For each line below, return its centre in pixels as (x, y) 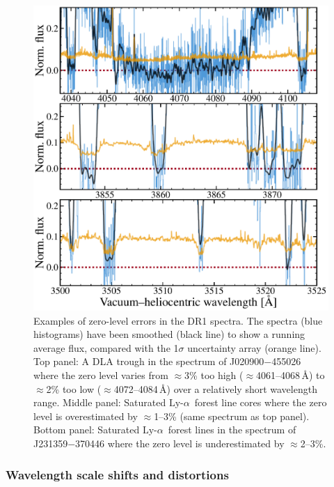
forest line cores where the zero (261, 402)
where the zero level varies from (101, 375)
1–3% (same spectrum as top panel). (232, 416)
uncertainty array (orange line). (254, 347)
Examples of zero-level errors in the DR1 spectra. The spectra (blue (178, 320)
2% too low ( (74, 388)
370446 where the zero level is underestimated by (180, 443)
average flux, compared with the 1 (106, 347)
